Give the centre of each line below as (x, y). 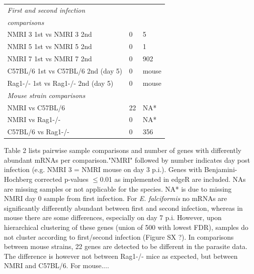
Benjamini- (221, 169)
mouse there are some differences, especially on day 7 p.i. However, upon (113, 217)
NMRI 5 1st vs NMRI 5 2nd (50, 46)
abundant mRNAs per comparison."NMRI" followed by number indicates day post (127, 160)
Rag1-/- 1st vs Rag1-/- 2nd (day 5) (60, 83)
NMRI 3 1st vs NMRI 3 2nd (50, 34)
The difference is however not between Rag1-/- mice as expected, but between (121, 256)
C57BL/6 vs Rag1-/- (38, 132)
